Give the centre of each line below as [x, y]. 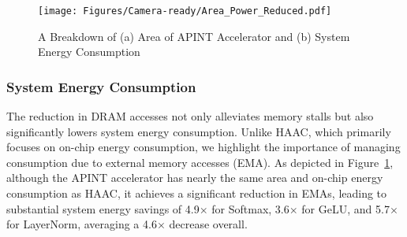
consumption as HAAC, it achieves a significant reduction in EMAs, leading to [197, 193]
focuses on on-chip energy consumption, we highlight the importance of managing [203, 147]
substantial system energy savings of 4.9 [103, 208]
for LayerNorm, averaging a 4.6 [82, 224]
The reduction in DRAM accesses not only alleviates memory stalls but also [190, 116]
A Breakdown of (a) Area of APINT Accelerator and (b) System [194, 36]
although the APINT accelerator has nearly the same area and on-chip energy [195, 178]
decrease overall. [208, 224]
